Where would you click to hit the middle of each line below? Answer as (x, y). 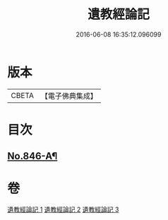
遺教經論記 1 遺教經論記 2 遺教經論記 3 (63, 209)
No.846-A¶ (32, 156)
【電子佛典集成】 (69, 96)
